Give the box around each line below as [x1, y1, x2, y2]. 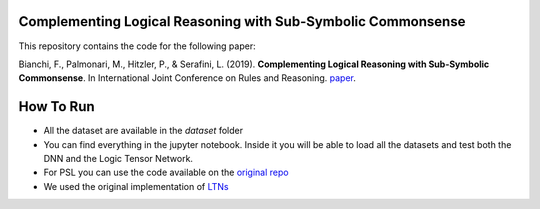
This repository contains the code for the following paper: [18, 40, 256, 52]
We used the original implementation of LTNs [43, 180, 229, 192]
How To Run [18, 98, 95, 115]
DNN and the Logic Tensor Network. [43, 152, 194, 164]
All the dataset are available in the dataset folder [43, 125, 244, 137]
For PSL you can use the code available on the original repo [43, 166, 289, 179]
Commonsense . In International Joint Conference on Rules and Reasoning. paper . [18, 72, 357, 84]
